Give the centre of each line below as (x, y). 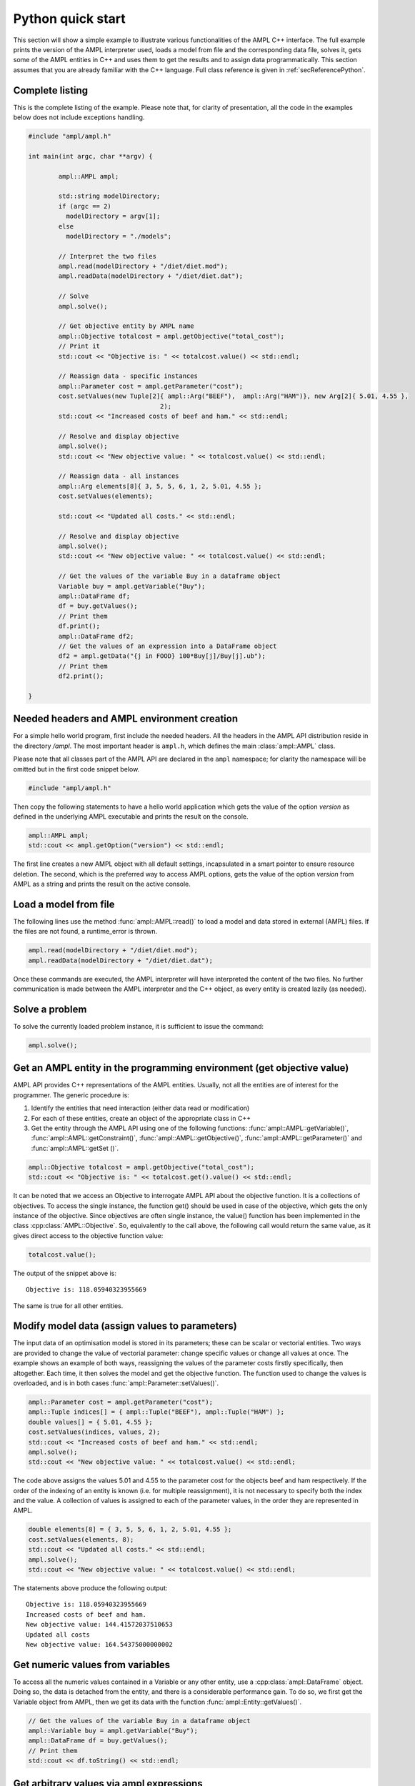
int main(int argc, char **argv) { (90, 156)
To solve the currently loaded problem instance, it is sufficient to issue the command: (139, 1026)
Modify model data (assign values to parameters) (125, 1326)
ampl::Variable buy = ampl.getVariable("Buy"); (113, 1731)
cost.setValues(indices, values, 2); (94, 1432)
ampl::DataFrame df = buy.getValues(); (98, 1741)
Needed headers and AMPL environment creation (126, 719)
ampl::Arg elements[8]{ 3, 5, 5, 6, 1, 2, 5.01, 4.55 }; (160, 486)
